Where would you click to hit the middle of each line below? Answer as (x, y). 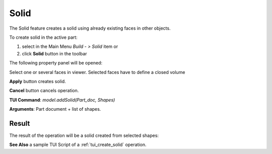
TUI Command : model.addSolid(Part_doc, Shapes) (62, 100)
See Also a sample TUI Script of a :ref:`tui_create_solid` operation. (78, 145)
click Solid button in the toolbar (55, 53)
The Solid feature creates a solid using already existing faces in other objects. (90, 28)
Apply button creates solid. (38, 81)
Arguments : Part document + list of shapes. (55, 109)
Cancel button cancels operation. (44, 91)
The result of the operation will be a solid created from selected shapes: (84, 135)
